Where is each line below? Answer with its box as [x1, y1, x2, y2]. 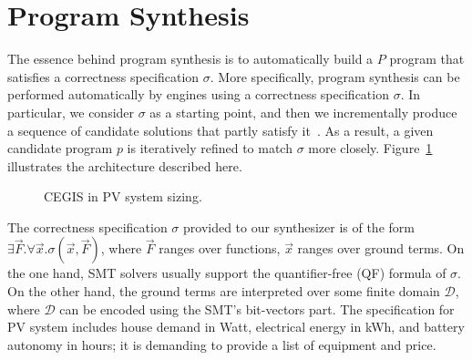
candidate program [7, 139, 113, 158]
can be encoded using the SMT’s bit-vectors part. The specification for [59, 299, 455, 318]
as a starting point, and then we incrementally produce [149, 102, 457, 121]
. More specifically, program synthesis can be [210, 67, 460, 86]
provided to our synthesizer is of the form [183, 217, 415, 236]
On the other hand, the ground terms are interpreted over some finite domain [7, 282, 440, 301]
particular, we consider [7, 102, 135, 121]
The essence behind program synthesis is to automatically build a [7, 49, 374, 68]
